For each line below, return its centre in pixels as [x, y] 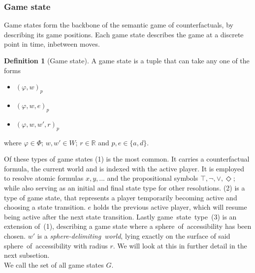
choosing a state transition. [45, 207]
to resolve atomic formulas [44, 178]
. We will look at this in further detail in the [180, 245]
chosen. [15, 235]
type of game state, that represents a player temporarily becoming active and [121, 197]
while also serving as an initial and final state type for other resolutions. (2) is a [125, 187]
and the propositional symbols [153, 178]
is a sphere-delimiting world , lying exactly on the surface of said [134, 235]
